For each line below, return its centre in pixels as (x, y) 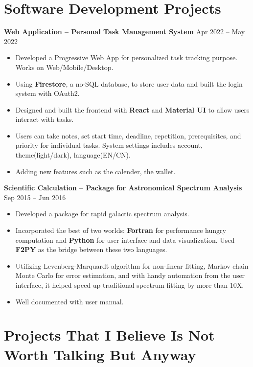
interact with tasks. (45, 119)
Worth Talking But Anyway (100, 354)
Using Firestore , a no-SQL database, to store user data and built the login (129, 83)
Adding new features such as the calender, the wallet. (95, 171)
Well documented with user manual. (69, 301)
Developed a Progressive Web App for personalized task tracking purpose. (126, 57)
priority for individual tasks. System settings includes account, (109, 145)
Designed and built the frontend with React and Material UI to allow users (132, 109)
